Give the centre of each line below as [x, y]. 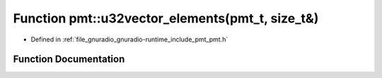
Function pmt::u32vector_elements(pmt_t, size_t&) [166, 18]
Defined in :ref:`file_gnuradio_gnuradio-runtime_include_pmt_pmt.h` [129, 39]
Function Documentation [69, 59]
